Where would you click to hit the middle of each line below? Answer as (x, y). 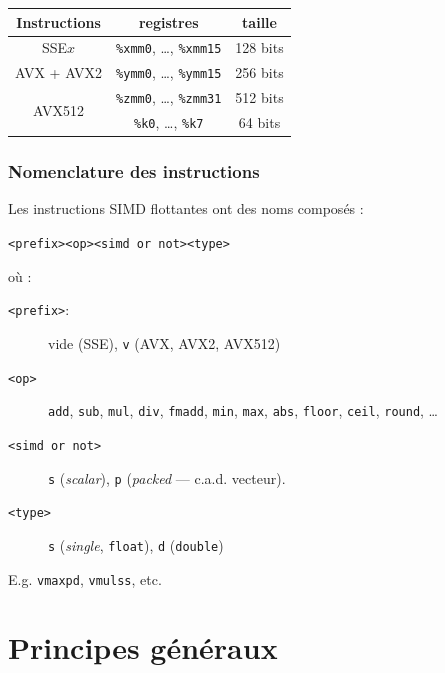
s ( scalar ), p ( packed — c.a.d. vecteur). (167, 477)
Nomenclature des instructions (134, 171)
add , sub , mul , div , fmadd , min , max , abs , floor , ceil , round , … (243, 410)
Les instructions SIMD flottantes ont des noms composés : (186, 208)
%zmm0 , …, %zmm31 (169, 97)
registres (168, 21)
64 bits (259, 122)
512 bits (259, 97)
